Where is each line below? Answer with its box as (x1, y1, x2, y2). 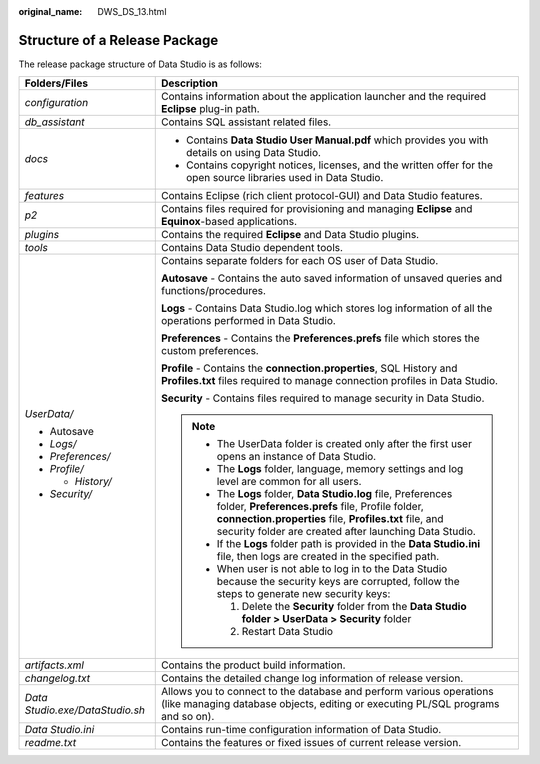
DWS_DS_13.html (97, 6, 167, 17)
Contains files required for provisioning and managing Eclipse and (160, 202, 473, 216)
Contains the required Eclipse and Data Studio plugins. (160, 228, 420, 242)
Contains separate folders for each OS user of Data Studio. (160, 254, 439, 268)
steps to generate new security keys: (216, 587, 391, 601)
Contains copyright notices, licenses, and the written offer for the (185, 158, 494, 172)
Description (160, 76, 219, 90)
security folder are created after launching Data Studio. (216, 525, 477, 539)
